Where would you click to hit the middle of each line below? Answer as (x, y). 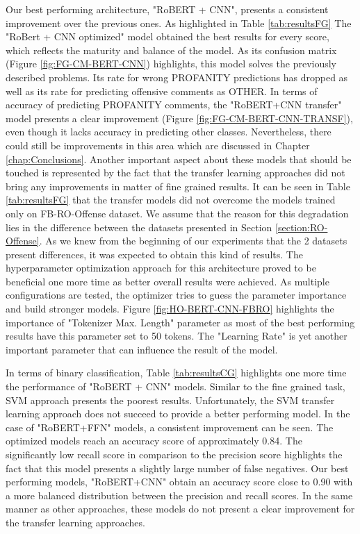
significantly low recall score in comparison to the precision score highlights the (174, 454)
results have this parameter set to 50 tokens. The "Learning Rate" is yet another (177, 336)
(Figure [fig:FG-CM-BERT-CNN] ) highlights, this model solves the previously (171, 64)
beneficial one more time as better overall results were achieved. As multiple (167, 281)
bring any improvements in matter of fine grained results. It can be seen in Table (178, 186)
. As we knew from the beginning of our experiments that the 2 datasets (193, 241)
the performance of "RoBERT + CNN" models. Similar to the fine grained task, (175, 386)
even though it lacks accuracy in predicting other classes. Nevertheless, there (169, 132)
